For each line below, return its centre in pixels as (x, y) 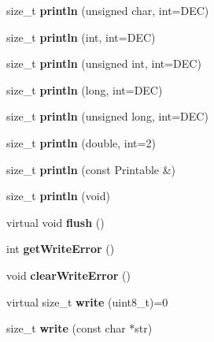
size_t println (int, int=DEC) (81, 37)
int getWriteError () (61, 249)
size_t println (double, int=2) (81, 142)
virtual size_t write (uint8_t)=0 (87, 301)
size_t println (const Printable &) (91, 169)
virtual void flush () (55, 222)
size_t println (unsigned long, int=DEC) (107, 116)
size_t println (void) (58, 196)
